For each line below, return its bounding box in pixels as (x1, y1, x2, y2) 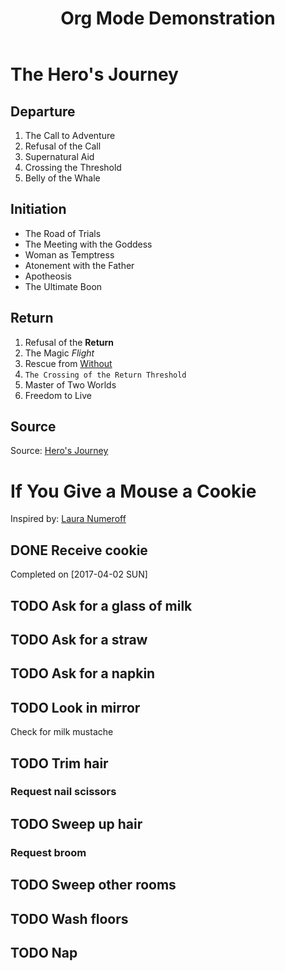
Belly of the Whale (24, 172, 101, 184)
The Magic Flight (24, 347, 95, 359)
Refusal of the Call (24, 140, 102, 152)
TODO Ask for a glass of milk (10, 597, 193, 614)
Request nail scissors (10, 785, 117, 799)
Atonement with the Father (24, 259, 135, 271)
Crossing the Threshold (24, 162, 122, 173)
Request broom (10, 845, 87, 859)
